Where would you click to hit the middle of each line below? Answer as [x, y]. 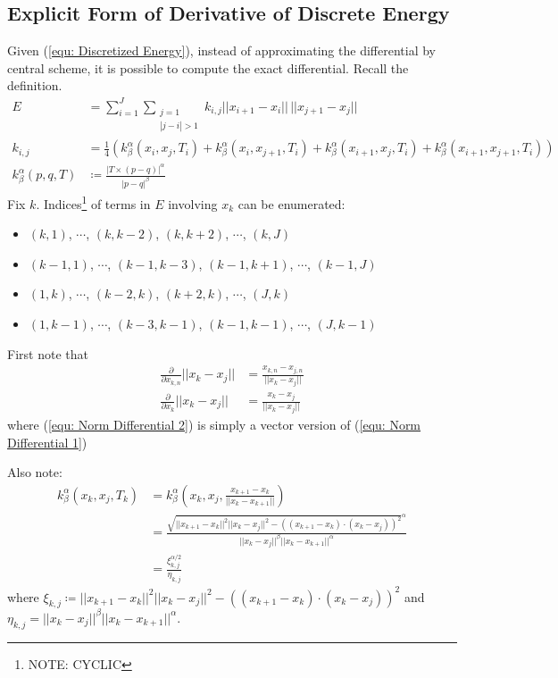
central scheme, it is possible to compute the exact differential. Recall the [208, 67]
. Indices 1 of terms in [93, 202]
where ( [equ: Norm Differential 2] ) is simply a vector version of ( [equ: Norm [214, 424]
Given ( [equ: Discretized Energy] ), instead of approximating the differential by [221, 50]
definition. [35, 85]
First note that [48, 353]
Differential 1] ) [47, 442]
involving [193, 203]
